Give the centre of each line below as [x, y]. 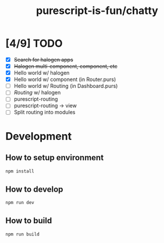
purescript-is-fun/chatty [97, 11]
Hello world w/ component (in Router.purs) [65, 79]
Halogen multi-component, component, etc [65, 66]
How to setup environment [55, 158]
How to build [29, 221]
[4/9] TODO [34, 43]
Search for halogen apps [43, 59]
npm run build [23, 234]
